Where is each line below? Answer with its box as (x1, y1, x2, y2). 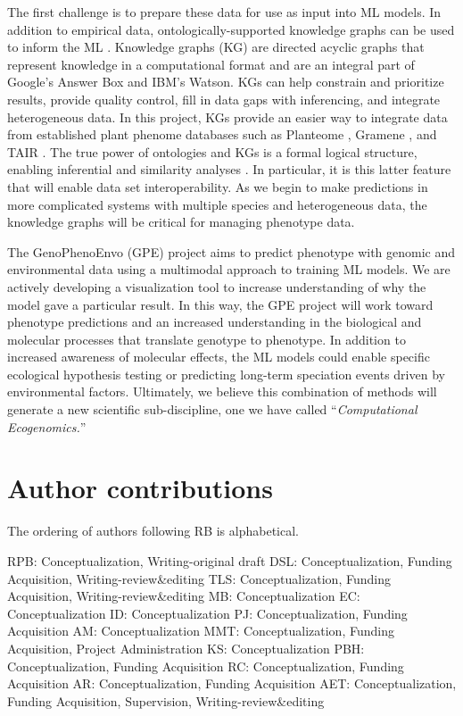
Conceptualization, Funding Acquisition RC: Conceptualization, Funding (7, 656, 404, 675)
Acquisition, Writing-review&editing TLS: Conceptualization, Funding (7, 569, 391, 587)
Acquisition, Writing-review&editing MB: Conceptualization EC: (7, 587, 360, 605)
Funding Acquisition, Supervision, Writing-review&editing (7, 691, 325, 710)
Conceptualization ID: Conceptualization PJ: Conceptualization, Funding (7, 604, 408, 622)
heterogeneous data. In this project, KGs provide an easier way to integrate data (7, 107, 448, 126)
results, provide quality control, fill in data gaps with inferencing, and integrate (7, 89, 441, 108)
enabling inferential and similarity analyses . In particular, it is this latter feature (7, 160, 451, 179)
